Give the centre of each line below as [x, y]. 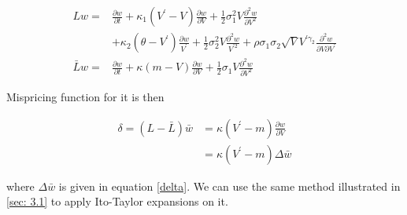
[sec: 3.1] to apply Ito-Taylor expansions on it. [117, 201]
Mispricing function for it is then [85, 97]
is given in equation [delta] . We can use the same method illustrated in [229, 186]
